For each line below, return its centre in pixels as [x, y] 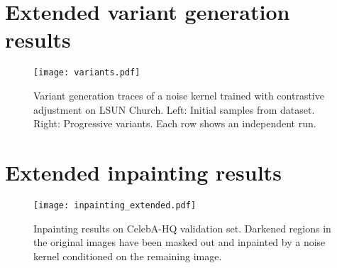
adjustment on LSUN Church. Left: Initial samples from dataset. [174, 109]
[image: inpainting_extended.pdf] [115, 205]
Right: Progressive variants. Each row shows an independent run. [175, 123]
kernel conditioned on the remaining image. [128, 256]
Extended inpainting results [143, 172]
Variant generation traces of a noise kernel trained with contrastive [179, 95]
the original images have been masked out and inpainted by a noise [179, 242]
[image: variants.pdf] [87, 73]
